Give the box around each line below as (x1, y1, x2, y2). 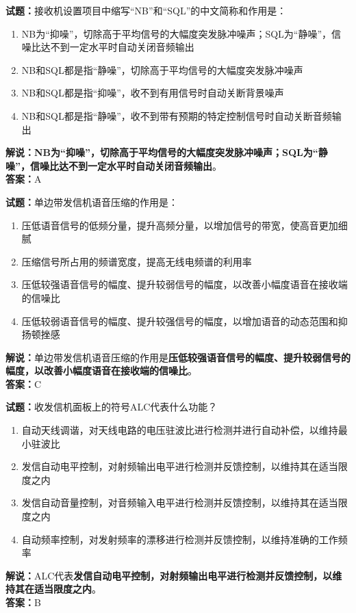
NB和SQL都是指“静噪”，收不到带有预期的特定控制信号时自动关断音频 (21, 108, 332, 122)
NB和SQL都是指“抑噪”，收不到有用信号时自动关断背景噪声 (21, 86, 284, 100)
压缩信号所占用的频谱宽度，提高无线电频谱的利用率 (21, 254, 252, 268)
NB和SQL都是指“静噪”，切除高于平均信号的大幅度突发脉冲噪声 (21, 62, 303, 77)
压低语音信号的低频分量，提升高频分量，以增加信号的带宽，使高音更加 (21, 218, 338, 232)
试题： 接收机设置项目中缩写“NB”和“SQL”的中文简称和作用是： (5, 3, 287, 17)
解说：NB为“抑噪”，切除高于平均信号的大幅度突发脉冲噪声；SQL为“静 (5, 145, 328, 159)
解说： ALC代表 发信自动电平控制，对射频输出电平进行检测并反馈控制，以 (5, 568, 333, 582)
